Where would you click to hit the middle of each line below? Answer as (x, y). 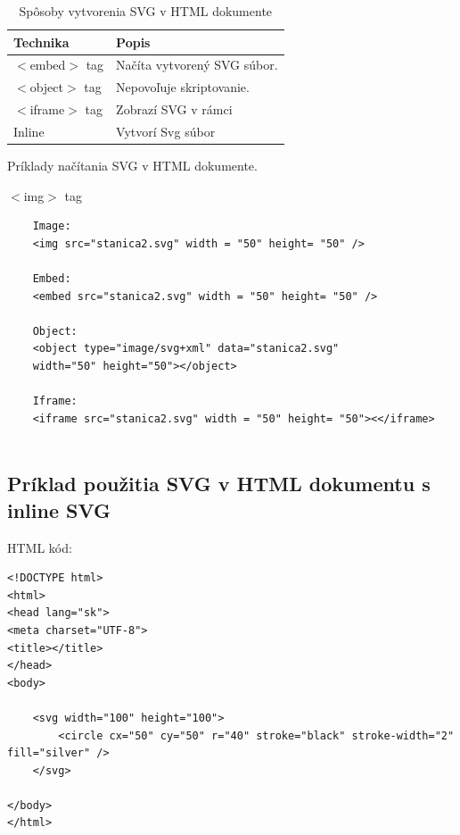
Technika (41, 42)
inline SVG (59, 509)
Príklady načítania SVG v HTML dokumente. (132, 166)
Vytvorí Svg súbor (166, 131)
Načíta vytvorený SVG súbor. (197, 65)
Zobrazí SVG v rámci (174, 109)
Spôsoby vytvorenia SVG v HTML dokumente (146, 11)
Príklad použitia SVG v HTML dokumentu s (219, 484)
